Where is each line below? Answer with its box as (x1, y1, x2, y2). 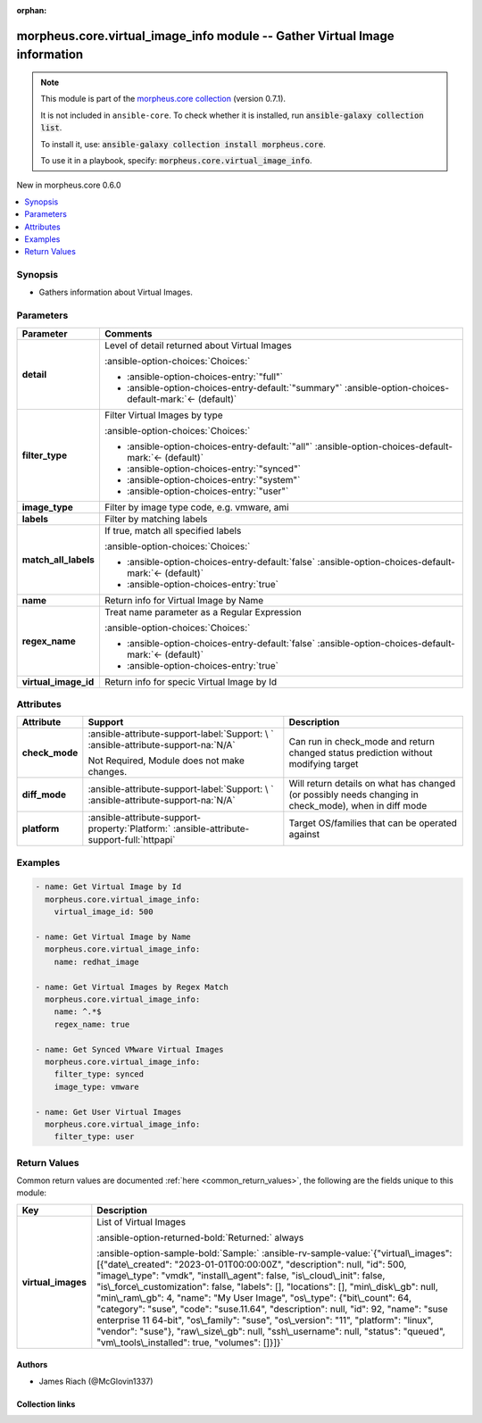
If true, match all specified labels (104, 524, 242, 537)
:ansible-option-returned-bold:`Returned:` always (96, 1231, 304, 1244)
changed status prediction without (288, 746, 433, 759)
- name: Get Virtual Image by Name (35, 932, 191, 942)
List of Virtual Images (96, 1215, 187, 1227)
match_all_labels (21, 553, 96, 566)
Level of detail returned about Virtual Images (104, 339, 292, 352)
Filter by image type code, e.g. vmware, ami (104, 501, 289, 513)
